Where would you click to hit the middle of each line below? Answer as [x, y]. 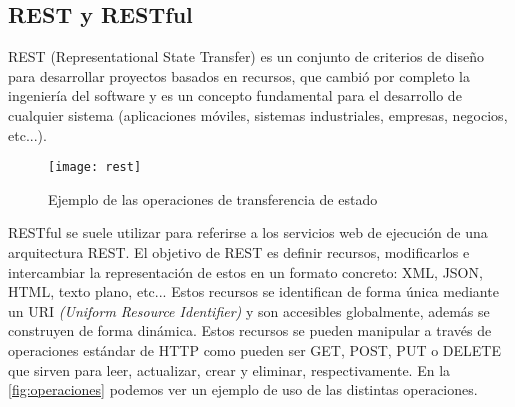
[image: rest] [95, 167]
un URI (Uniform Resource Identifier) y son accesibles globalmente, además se [249, 310]
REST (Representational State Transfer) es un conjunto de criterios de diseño [246, 56]
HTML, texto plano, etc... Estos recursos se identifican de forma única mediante [253, 291]
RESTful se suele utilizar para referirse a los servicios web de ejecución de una [248, 232]
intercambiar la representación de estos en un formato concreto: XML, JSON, [245, 271]
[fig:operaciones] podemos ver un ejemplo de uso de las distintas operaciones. [243, 389]
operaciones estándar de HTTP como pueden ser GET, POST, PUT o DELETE [254, 349]
